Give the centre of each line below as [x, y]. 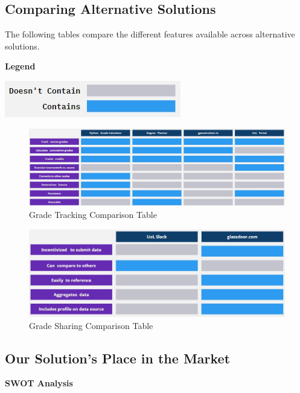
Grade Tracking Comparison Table [93, 214]
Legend [20, 66]
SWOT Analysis [39, 383]
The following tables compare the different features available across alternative [150, 34]
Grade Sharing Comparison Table [91, 325]
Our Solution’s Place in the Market [118, 358]
